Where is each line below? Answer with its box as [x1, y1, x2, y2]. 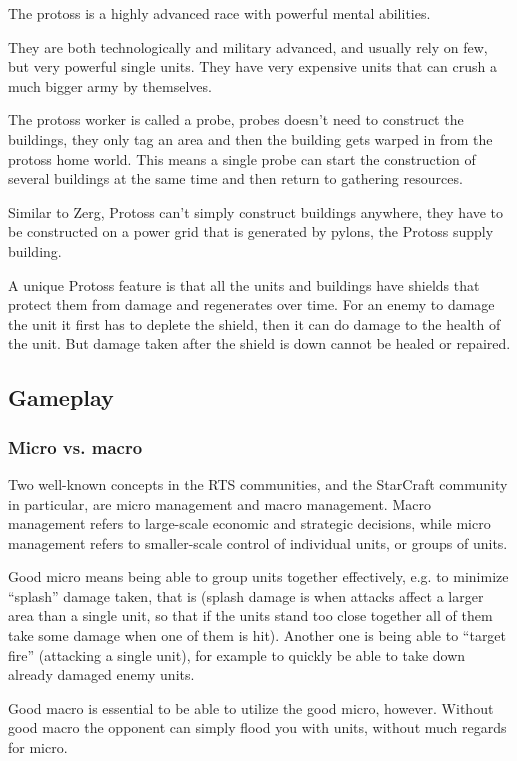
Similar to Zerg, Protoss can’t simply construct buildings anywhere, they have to [8, 201, 504, 222]
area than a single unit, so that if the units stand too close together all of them [8, 605, 493, 626]
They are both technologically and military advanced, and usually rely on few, [8, 36, 488, 57]
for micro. [8, 737, 68, 758]
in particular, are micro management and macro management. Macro [8, 493, 431, 514]
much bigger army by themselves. [8, 75, 212, 96]
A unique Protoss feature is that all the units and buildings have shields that [8, 274, 480, 295]
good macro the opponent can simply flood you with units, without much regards [8, 717, 507, 738]
